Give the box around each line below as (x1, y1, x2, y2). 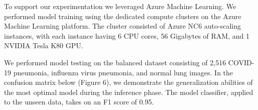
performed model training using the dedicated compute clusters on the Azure (4, 11, 241, 21)
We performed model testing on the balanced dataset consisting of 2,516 (4, 57, 226, 67)
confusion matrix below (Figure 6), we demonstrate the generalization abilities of (4, 77, 253, 87)
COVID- (228, 57, 254, 67)
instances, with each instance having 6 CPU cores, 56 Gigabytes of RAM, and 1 (4, 30, 249, 41)
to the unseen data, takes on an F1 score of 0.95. (4, 96, 154, 107)
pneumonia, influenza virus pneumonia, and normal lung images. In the (13, 67, 233, 77)
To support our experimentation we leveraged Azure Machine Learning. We (4, 1, 236, 11)
